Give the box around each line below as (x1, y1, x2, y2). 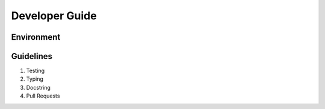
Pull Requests (26, 92, 60, 99)
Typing (26, 75, 43, 83)
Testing (26, 67, 45, 75)
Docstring (26, 84, 51, 91)
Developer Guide (11, 9, 97, 22)
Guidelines (11, 51, 52, 61)
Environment (11, 32, 61, 42)
